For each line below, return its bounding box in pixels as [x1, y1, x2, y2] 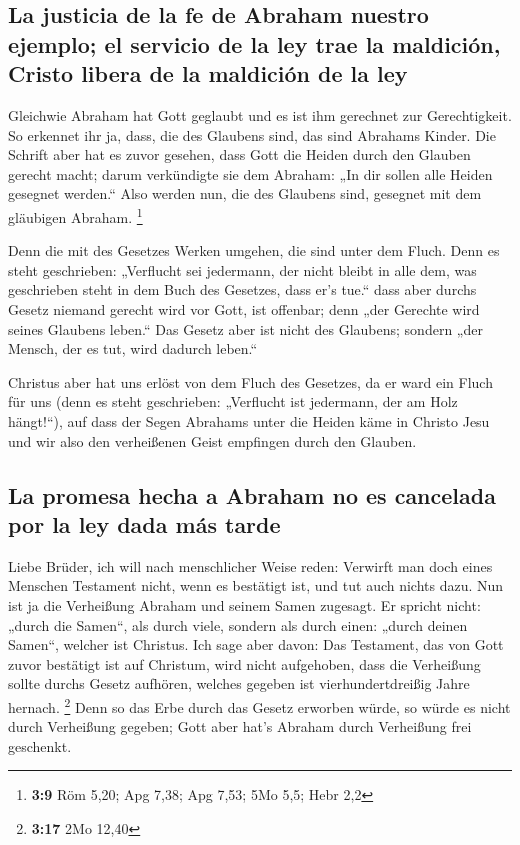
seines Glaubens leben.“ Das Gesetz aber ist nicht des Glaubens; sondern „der [8, 318, 483, 339]
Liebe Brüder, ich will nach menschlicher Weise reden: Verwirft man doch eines [8, 555, 493, 576]
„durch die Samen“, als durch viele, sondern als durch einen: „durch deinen [8, 614, 468, 635]
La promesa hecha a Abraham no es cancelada [8, 479, 496, 510]
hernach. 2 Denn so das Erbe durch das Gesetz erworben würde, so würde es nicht [8, 693, 511, 717]
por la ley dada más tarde [8, 508, 281, 539]
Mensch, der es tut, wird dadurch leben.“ [8, 338, 258, 359]
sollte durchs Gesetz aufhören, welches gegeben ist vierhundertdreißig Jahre [8, 673, 470, 694]
